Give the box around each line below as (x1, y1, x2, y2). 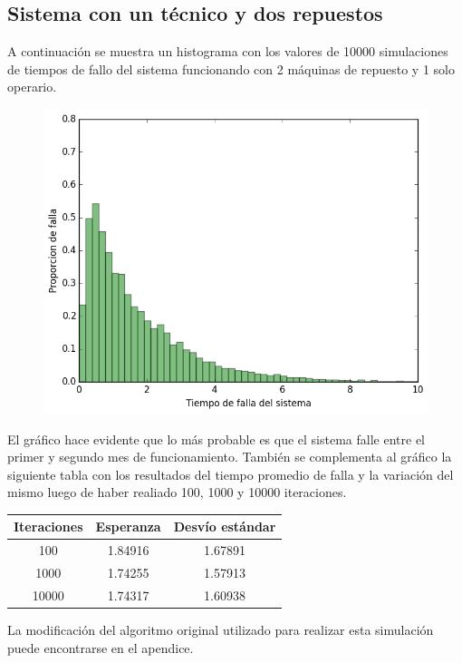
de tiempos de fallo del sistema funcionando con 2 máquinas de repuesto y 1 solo (7, 59, 455, 78)
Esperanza (95, 517, 161, 536)
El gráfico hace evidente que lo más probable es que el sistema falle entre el (7, 429, 425, 448)
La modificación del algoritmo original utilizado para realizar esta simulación (7, 620, 434, 639)
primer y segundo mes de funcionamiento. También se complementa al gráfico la (7, 447, 452, 466)
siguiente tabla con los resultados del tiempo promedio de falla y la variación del (7, 464, 454, 483)
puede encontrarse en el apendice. (7, 638, 194, 657)
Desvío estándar (173, 517, 276, 536)
